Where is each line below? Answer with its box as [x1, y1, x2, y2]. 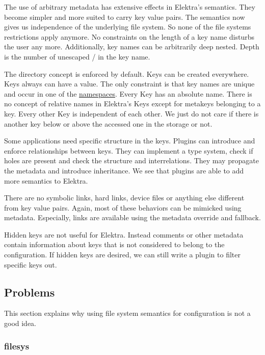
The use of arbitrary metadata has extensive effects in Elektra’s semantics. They [4, 2, 255, 12]
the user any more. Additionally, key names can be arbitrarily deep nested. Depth [4, 41, 259, 52]
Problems [4, 284, 55, 300]
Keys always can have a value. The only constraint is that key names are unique [4, 78, 255, 89]
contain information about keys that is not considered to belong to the [4, 239, 225, 250]
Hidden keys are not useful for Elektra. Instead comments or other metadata [4, 229, 244, 240]
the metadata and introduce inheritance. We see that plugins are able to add [4, 165, 244, 175]
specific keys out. [4, 259, 57, 270]
